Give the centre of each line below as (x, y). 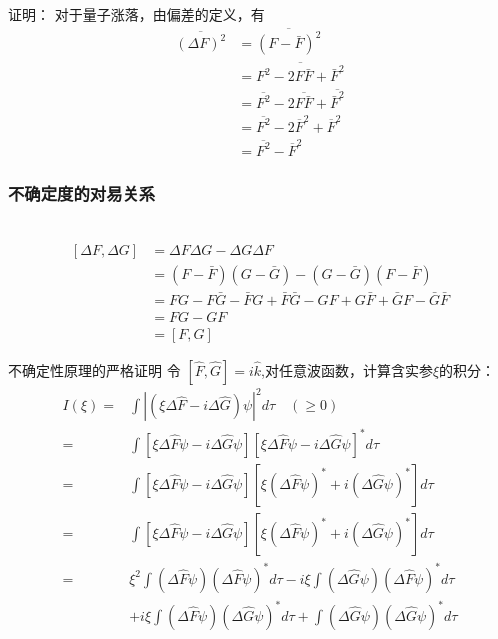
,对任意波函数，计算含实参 (347, 369)
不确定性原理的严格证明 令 (94, 369)
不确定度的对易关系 (82, 192)
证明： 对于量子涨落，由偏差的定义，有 (136, 13)
